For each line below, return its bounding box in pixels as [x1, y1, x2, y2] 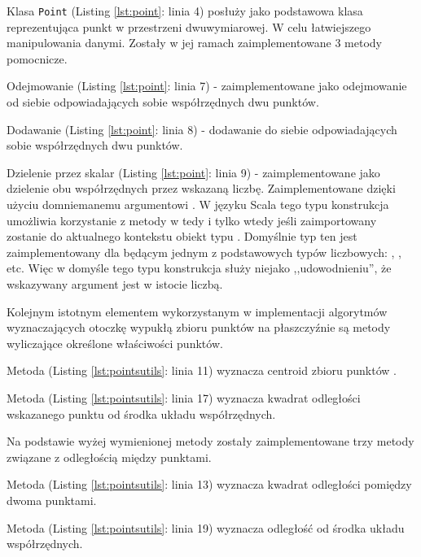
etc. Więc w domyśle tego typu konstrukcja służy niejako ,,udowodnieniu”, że [7, 259, 392, 276]
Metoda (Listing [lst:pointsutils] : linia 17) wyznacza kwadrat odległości [7, 389, 361, 406]
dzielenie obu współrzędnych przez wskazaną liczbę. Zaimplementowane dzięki [7, 180, 396, 197]
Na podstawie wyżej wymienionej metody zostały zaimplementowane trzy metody [7, 433, 414, 450]
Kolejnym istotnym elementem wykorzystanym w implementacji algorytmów [7, 302, 388, 320]
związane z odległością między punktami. [7, 448, 212, 465]
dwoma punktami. [7, 491, 97, 508]
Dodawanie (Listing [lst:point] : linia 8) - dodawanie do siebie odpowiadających [7, 120, 397, 137]
